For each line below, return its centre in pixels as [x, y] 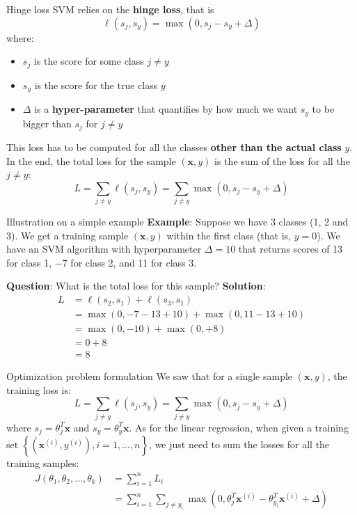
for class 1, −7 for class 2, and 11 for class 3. [102, 262]
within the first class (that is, [229, 235]
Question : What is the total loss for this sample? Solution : [136, 286]
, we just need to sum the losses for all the [239, 444]
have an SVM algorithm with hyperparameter [104, 249]
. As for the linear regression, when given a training [239, 427]
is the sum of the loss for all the [282, 160]
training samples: [43, 463]
